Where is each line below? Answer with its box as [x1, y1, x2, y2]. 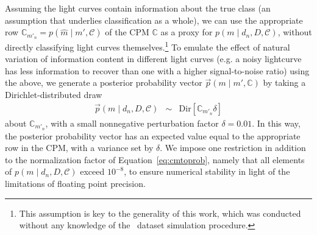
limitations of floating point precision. [5, 177, 146, 189]
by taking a [263, 76, 306, 89]
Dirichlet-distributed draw [5, 88, 102, 101]
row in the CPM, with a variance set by [5, 141, 154, 154]
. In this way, [252, 116, 301, 129]
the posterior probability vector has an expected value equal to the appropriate [5, 129, 301, 142]
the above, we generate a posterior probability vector [5, 76, 202, 89]
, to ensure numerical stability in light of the [124, 165, 290, 178]
